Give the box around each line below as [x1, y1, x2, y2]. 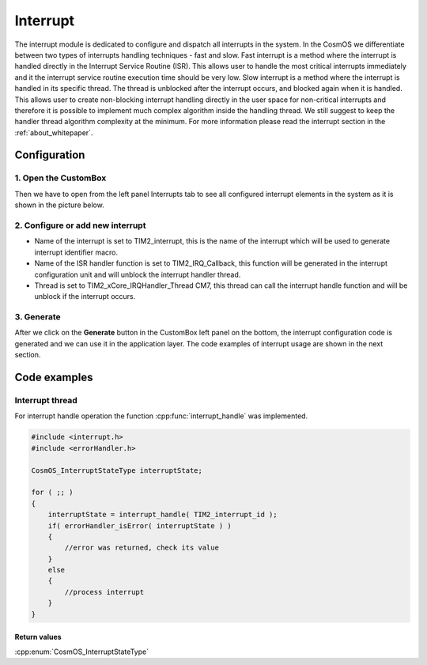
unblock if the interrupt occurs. [34, 292, 136, 301]
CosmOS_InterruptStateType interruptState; [31, 466, 203, 474]
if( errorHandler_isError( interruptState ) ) [47, 521, 232, 530]
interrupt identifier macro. [34, 247, 119, 257]
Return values [14, 633, 62, 642]
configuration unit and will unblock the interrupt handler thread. [34, 270, 241, 279]
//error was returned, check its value [64, 543, 219, 553]
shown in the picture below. [14, 200, 104, 210]
